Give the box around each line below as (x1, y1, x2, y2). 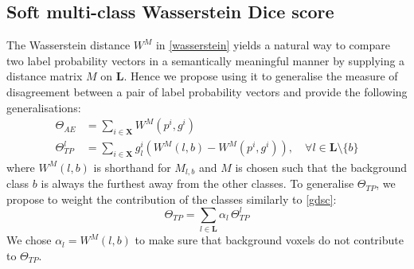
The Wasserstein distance (6, 37, 131, 53)
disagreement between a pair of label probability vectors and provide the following (6, 83, 408, 99)
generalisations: (6, 99, 81, 115)
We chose (6, 232, 52, 248)
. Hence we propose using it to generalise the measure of (123, 68, 398, 84)
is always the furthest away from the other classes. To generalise (41, 175, 354, 192)
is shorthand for (93, 158, 171, 175)
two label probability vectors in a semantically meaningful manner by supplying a (6, 52, 405, 68)
